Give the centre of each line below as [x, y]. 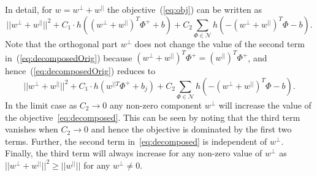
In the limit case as [41, 105]
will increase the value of [265, 105]
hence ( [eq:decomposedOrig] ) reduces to [80, 71]
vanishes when [32, 129]
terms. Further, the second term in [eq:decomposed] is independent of [136, 141]
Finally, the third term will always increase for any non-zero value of [134, 153]
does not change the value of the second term [220, 43]
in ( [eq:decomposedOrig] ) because [69, 57]
